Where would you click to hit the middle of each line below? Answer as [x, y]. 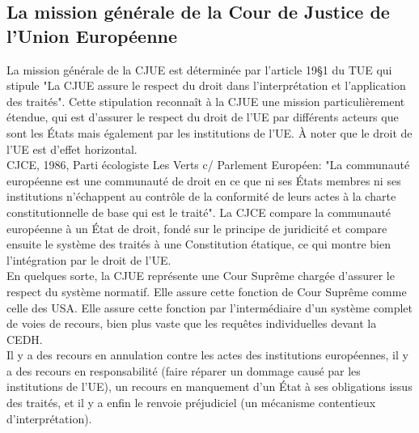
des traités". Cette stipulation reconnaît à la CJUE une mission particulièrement [206, 101]
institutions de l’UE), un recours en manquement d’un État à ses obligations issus [209, 386]
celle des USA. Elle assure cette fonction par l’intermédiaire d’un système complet [209, 307]
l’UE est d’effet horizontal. [72, 149]
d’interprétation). [49, 418]
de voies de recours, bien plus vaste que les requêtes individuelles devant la [192, 323]
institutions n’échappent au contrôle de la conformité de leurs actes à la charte [201, 196]
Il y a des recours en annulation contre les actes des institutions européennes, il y [207, 355]
